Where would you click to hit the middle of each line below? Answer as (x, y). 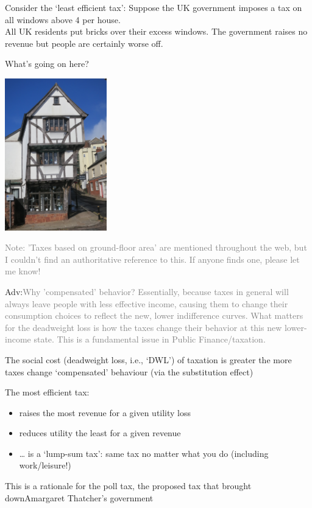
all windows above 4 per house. (63, 19)
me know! (23, 271)
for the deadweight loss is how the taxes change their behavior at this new (144, 327)
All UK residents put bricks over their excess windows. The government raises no (156, 31)
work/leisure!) (45, 465)
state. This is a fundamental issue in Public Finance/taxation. (150, 339)
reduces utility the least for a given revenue (100, 433)
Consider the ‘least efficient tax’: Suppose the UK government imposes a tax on (154, 7)
